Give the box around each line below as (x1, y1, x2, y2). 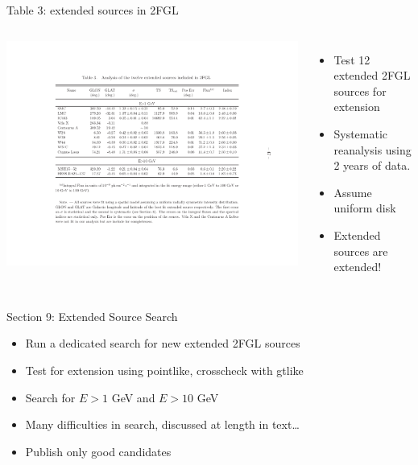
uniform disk (333, 200, 396, 216)
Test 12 (333, 51, 370, 68)
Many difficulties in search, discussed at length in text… (25, 416, 300, 433)
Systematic (333, 125, 388, 142)
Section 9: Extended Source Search (6, 307, 178, 324)
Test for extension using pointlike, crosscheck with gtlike (25, 361, 304, 378)
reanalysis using (333, 141, 412, 158)
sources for (333, 82, 387, 99)
